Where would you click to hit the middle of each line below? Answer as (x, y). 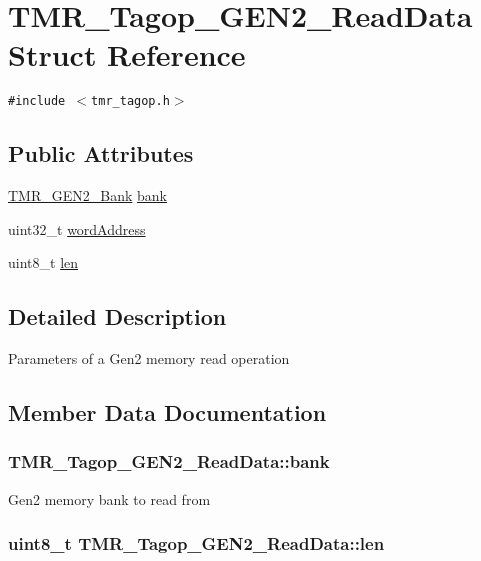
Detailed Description (117, 316)
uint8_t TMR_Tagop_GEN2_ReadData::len (196, 543)
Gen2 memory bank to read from (109, 498)
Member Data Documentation (167, 412)
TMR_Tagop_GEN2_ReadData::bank (169, 461)
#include (37, 101)
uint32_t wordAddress (77, 228)
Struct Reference (127, 54)
